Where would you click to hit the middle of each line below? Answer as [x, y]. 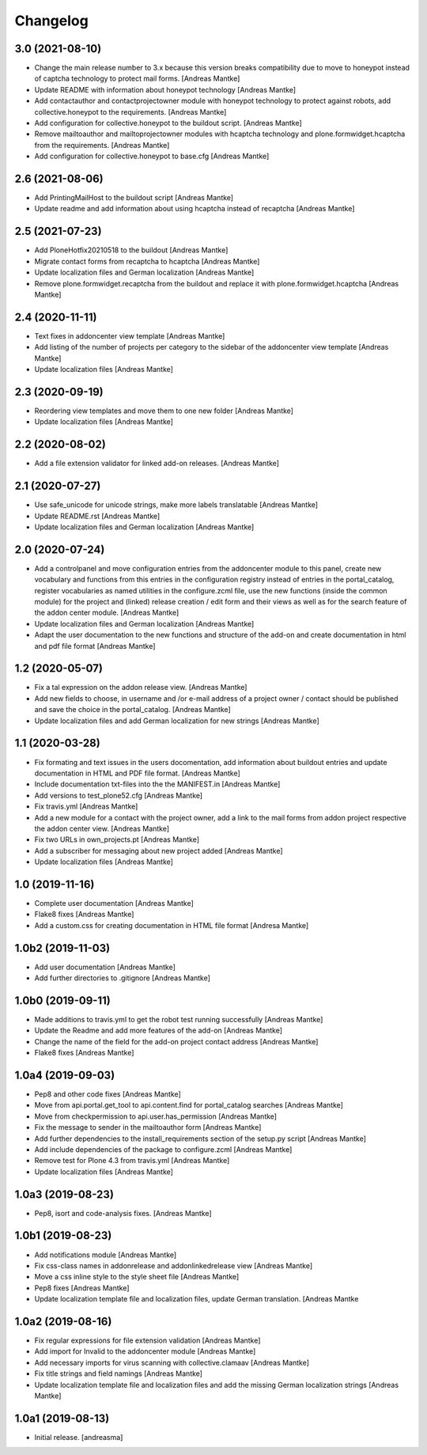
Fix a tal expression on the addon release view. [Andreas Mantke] [141, 688]
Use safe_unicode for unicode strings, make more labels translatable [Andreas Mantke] [176, 505]
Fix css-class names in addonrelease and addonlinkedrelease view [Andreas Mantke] [174, 1265]
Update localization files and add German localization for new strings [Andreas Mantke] [177, 721]
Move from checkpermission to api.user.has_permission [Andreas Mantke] [155, 1116]
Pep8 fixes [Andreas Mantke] [82, 1288]
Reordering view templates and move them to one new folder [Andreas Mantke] [164, 411]
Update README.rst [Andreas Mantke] [97, 516]
